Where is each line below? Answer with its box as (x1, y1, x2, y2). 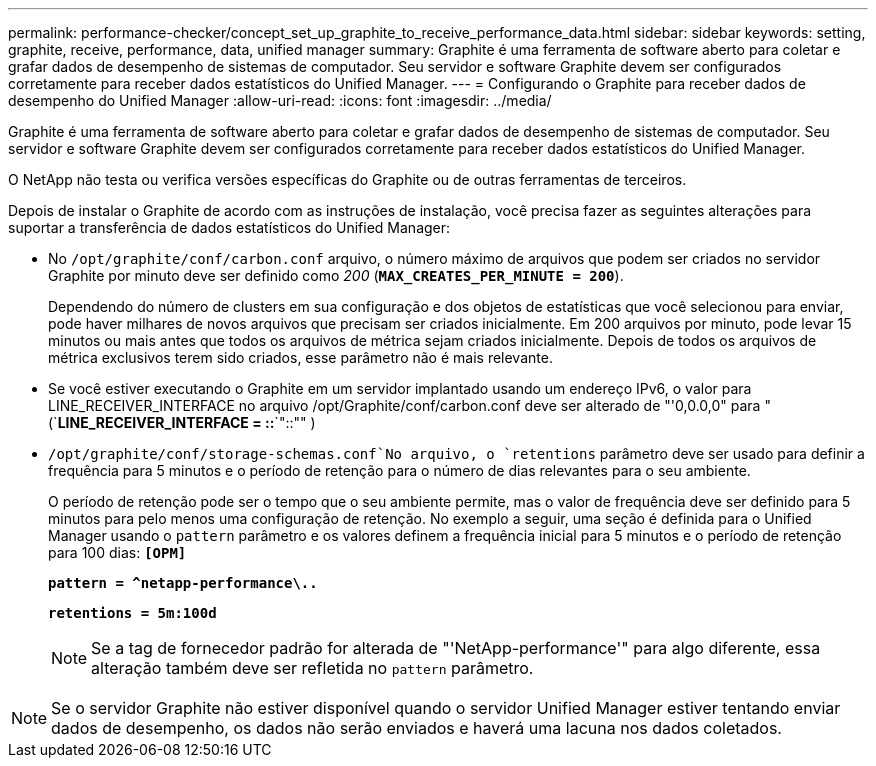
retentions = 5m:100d (48, 605, 217, 621)
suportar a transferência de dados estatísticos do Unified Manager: (8, 219, 451, 236)
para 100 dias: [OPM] (48, 544, 187, 561)
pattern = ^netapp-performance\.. (48, 575, 318, 591)
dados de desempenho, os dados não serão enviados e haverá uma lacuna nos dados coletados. (51, 718, 782, 738)
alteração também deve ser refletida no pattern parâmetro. (91, 658, 534, 678)
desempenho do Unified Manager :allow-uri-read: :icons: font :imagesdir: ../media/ (8, 92, 552, 109)
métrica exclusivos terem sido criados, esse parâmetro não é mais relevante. (48, 349, 553, 366)
